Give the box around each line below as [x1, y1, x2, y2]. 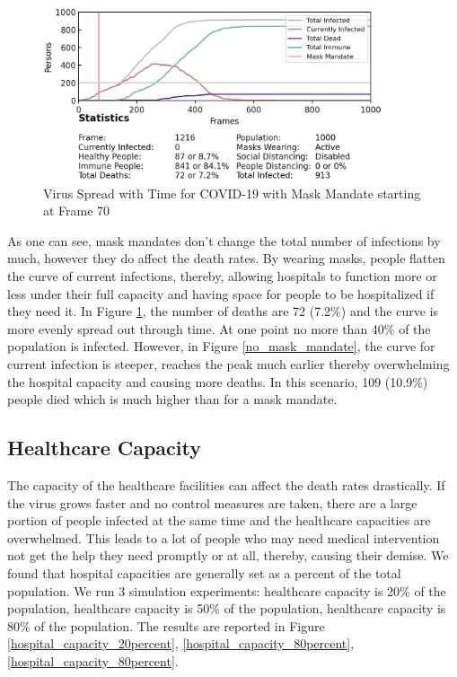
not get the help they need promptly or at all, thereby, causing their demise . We [7, 546, 449, 565]
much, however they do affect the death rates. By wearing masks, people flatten [7, 249, 445, 268]
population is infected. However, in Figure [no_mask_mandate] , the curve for [7, 337, 435, 356]
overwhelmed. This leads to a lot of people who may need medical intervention [7, 528, 440, 547]
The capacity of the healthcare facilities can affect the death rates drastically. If [7, 475, 445, 494]
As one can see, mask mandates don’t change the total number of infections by [7, 231, 441, 250]
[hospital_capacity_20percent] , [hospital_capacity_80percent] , [7, 634, 355, 653]
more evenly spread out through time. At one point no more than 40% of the [7, 319, 431, 338]
